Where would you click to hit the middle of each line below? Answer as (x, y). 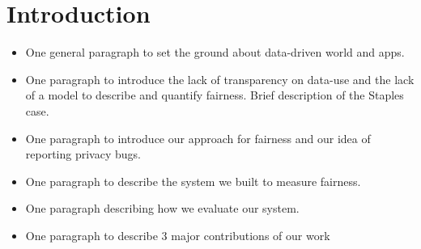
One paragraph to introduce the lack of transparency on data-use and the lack (220, 79)
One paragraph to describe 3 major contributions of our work (178, 235)
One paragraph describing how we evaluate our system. (162, 208)
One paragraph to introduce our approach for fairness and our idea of (198, 138)
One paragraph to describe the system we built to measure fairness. (193, 181)
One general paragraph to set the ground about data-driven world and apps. (215, 52)
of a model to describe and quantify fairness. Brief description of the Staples (215, 95)
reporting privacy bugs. (83, 154)
